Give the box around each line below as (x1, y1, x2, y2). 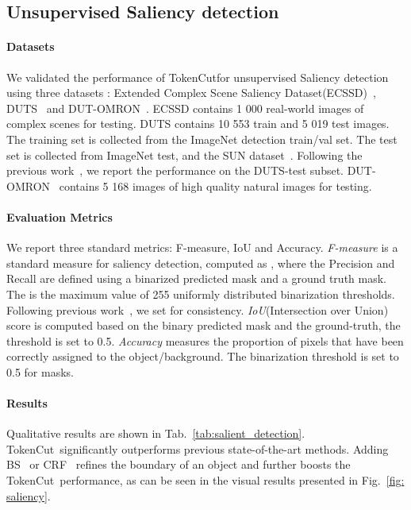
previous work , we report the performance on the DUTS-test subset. (6, 162, 344, 179)
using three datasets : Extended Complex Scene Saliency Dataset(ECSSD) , (6, 84, 376, 101)
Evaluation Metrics (6, 208, 113, 225)
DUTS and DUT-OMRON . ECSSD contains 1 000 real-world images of (6, 99, 364, 116)
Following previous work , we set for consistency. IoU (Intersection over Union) (6, 301, 389, 318)
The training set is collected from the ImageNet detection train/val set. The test (6, 130, 398, 147)
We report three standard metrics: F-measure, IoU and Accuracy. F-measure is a (6, 239, 398, 256)
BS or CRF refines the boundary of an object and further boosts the (6, 456, 351, 473)
